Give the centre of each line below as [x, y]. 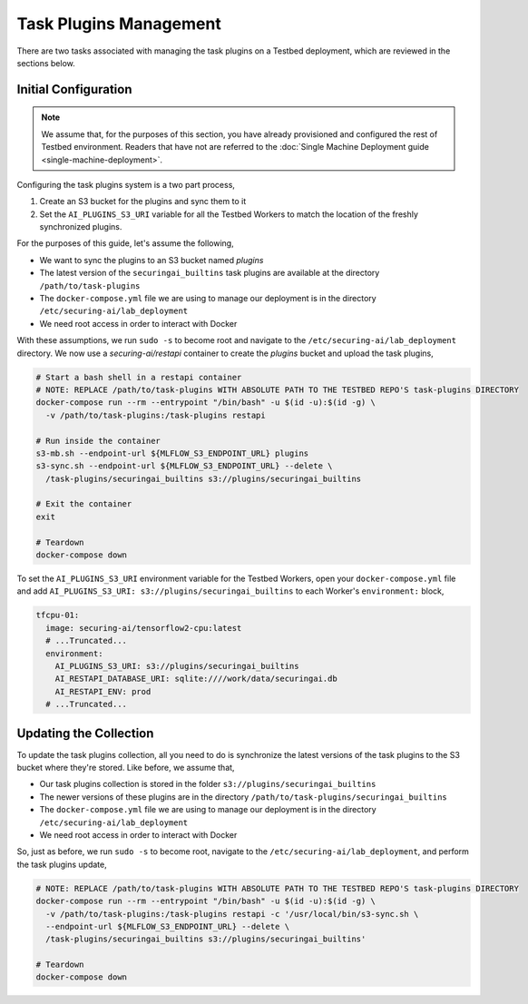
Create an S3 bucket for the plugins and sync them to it [143, 202]
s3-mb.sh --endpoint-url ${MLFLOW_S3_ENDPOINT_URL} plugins [172, 453]
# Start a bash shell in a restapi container [139, 377]
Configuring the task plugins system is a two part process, [126, 184]
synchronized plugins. [81, 227]
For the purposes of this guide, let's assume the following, [126, 243]
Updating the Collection [85, 733]
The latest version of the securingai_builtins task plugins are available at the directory [210, 273]
